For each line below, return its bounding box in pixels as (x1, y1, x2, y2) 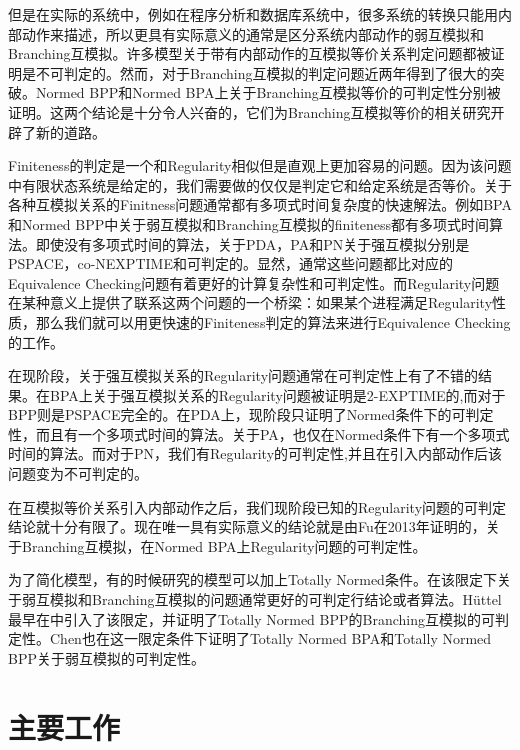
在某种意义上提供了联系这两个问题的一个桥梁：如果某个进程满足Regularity (8, 292, 493, 313)
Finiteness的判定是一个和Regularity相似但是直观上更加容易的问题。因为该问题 (8, 155, 512, 176)
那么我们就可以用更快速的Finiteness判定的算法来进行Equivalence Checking (35, 311, 511, 332)
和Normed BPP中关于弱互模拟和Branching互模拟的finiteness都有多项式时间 (8, 213, 489, 234)
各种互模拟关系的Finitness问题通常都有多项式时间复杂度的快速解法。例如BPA (8, 194, 512, 215)
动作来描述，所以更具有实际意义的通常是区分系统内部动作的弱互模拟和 (21, 23, 484, 44)
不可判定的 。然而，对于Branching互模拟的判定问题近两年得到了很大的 (35, 62, 491, 83)
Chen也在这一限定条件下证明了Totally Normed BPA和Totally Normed (49, 628, 492, 649)
